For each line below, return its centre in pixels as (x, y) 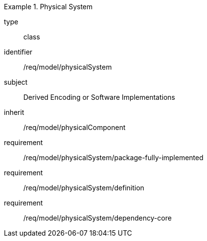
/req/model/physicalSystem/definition (84, 188)
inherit (14, 112)
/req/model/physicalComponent (75, 127)
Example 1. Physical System (48, 7)
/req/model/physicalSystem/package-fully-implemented (113, 158)
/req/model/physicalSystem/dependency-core (98, 218)
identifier (18, 52)
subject (16, 82)
